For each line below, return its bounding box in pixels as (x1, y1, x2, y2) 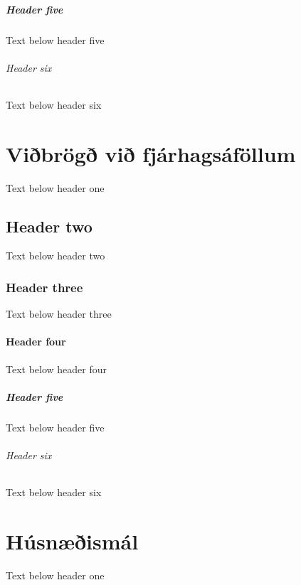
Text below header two (6, 248, 105, 263)
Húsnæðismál (6, 527, 139, 555)
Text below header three (6, 306, 112, 321)
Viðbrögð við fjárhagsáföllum (6, 139, 296, 168)
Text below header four (6, 361, 107, 376)
